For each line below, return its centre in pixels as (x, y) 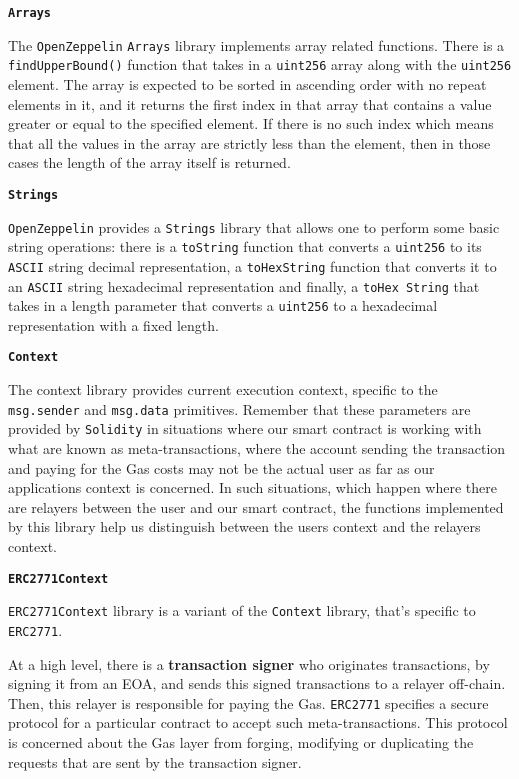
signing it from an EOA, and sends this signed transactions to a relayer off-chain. (257, 683)
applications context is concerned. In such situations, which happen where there (252, 487)
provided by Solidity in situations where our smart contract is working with (245, 428)
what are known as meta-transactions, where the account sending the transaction (257, 448)
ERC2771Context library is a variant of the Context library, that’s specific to (242, 610)
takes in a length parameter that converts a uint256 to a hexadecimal (223, 305)
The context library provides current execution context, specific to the (223, 389)
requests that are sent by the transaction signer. (155, 761)
